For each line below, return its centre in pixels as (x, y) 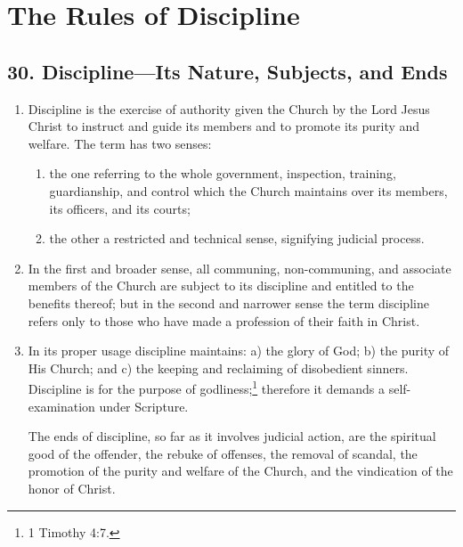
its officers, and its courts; (120, 208)
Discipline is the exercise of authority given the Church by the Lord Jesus (229, 108)
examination (61, 406)
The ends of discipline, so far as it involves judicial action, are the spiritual (232, 436)
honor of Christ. (72, 488)
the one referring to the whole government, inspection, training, (223, 173)
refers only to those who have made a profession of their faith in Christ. (224, 320)
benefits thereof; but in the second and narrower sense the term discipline (228, 302)
